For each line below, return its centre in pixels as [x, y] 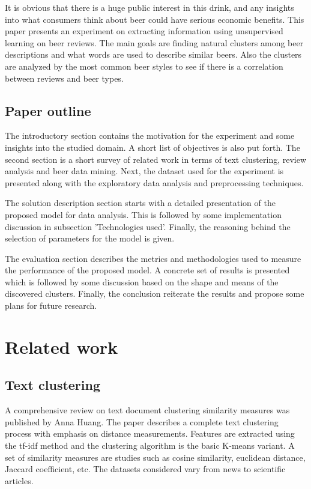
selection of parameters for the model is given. [90, 238]
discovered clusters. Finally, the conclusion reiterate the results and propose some [155, 293]
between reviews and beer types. [64, 78]
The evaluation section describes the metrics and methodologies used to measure [153, 258]
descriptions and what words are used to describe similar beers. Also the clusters [153, 54]
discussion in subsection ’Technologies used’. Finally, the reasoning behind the [148, 226]
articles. [19, 480]
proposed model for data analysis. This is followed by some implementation [143, 214]
